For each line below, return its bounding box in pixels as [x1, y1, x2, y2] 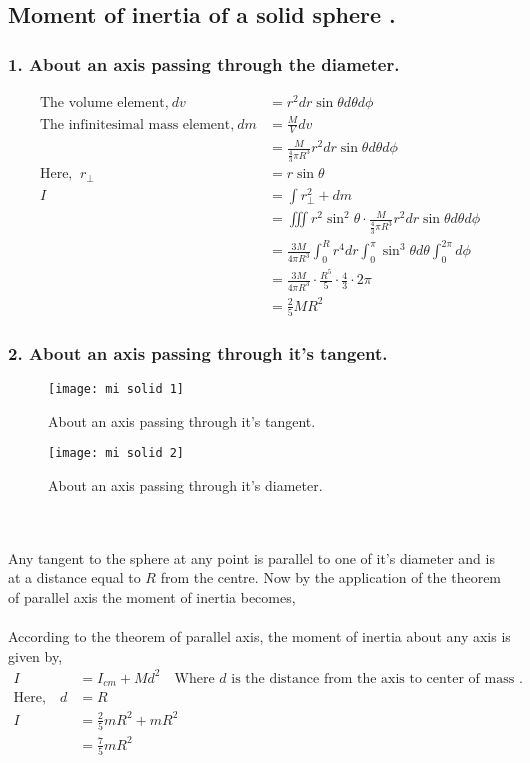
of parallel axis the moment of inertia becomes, [8, 586, 296, 607]
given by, [8, 645, 63, 666]
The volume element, [39, 96, 169, 111]
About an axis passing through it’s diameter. [48, 474, 323, 495]
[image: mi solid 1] [48, 382, 185, 397]
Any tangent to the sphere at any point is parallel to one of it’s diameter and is [8, 547, 495, 568]
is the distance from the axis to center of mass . [231, 671, 523, 686]
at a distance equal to [8, 567, 141, 588]
